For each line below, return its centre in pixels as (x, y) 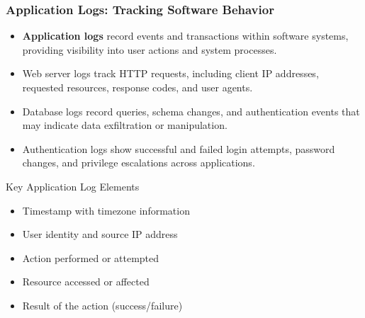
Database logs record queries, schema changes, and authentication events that (191, 111)
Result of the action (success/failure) (102, 305)
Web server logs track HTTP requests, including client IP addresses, (170, 73)
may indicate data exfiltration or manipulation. (125, 125)
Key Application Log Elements (73, 186)
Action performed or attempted (91, 257)
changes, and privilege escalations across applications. (139, 163)
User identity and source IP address (100, 234)
